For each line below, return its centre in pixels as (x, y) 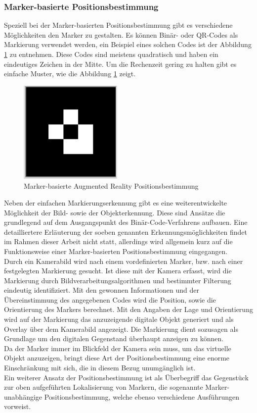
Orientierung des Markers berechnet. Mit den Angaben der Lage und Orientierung (128, 309)
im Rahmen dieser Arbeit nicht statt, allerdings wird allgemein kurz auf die (118, 241)
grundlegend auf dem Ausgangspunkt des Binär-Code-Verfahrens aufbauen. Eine (126, 222)
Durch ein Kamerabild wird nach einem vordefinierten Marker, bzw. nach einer (124, 261)
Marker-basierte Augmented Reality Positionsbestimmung (111, 186)
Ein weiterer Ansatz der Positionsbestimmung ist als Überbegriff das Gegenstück (126, 377)
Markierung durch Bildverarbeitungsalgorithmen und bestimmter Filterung (118, 280)
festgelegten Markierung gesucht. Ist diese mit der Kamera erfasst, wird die (118, 271)
